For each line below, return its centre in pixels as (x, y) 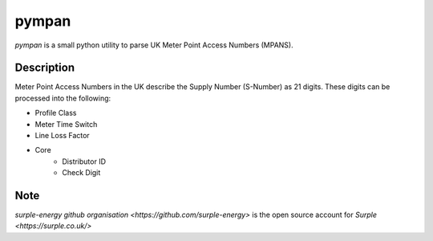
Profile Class (56, 113)
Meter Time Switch (66, 124)
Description (45, 68)
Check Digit (81, 173)
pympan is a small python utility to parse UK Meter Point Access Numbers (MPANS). (154, 45)
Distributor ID (84, 161)
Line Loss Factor (62, 136)
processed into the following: (63, 98)
